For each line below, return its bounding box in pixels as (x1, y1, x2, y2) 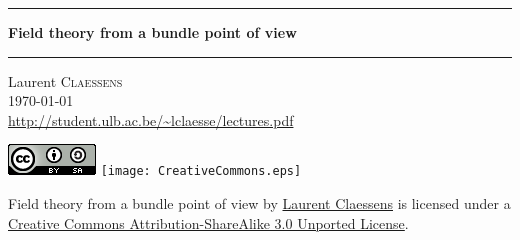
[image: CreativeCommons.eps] (100, 164, 302, 179)
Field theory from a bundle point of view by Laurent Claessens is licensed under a (8, 193, 511, 214)
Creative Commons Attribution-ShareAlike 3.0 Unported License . (8, 212, 409, 233)
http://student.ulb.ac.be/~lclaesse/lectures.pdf (8, 109, 294, 130)
